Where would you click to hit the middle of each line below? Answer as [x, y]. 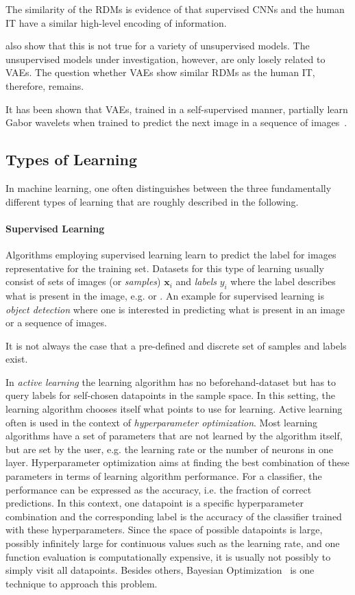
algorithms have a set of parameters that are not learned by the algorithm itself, [174, 436]
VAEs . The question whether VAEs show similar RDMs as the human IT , [160, 72]
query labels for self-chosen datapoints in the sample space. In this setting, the [170, 395]
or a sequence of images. [56, 323]
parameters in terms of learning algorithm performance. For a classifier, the [164, 476]
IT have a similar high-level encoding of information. [116, 22]
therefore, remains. [45, 85]
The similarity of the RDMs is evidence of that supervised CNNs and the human [175, 9]
